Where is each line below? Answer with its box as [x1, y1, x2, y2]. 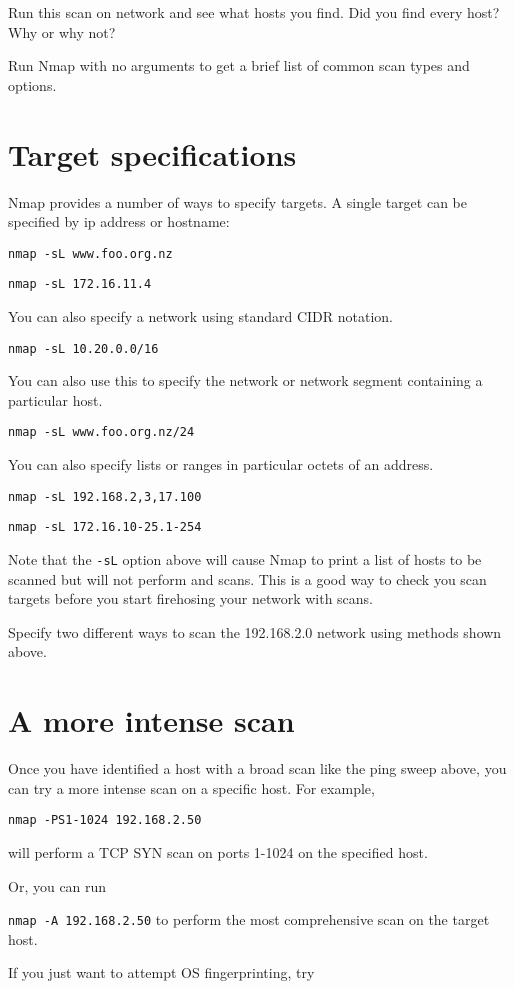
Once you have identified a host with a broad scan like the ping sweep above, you [8, 758, 507, 779]
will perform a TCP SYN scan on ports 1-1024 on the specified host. [8, 842, 428, 862]
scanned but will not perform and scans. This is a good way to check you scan [8, 568, 487, 589]
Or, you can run [8, 875, 107, 896]
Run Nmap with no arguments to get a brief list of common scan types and [8, 55, 470, 76]
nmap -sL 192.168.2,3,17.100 [8, 489, 202, 504]
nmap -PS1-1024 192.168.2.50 [8, 813, 202, 828]
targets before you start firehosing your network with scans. [8, 588, 374, 609]
